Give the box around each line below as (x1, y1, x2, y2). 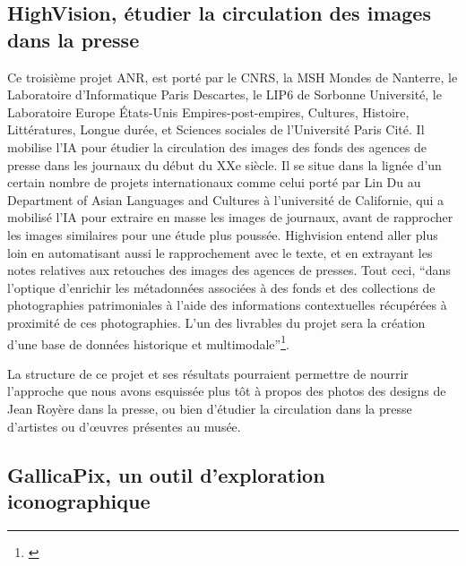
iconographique (7, 486, 151, 514)
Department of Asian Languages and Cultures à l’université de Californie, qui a (7, 190, 444, 209)
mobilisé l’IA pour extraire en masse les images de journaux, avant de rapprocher (7, 208, 453, 227)
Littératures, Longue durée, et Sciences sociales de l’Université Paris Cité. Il (7, 120, 425, 139)
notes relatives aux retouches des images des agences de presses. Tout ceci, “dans (7, 261, 451, 279)
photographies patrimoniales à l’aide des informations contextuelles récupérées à (7, 296, 447, 314)
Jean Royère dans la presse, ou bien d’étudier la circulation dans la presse (7, 399, 412, 417)
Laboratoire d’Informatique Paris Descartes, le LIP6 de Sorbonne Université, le (7, 85, 442, 104)
